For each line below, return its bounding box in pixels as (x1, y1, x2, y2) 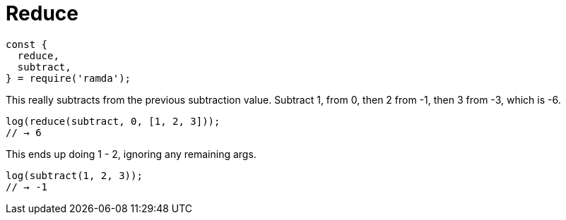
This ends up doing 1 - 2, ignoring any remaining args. (6, 147, 257, 160)
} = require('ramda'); (6, 72, 131, 84)
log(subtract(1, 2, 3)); (6, 169, 143, 181)
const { (6, 38, 48, 50)
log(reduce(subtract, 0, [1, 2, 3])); (6, 115, 220, 127)
